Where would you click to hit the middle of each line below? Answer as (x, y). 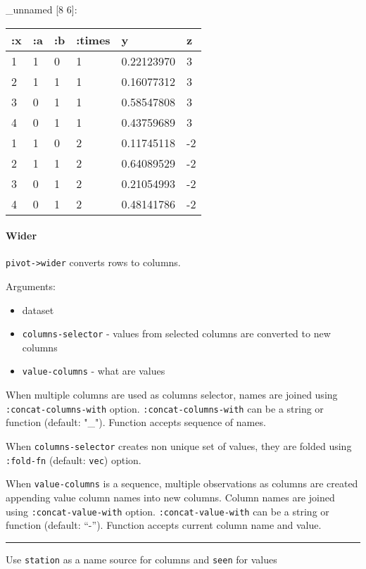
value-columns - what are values (94, 371)
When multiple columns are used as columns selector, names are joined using (172, 395)
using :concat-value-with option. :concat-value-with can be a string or (168, 511)
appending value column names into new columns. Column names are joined (170, 497)
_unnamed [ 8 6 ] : (42, 9)
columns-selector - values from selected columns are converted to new (176, 333)
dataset (38, 309)
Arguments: (31, 286)
